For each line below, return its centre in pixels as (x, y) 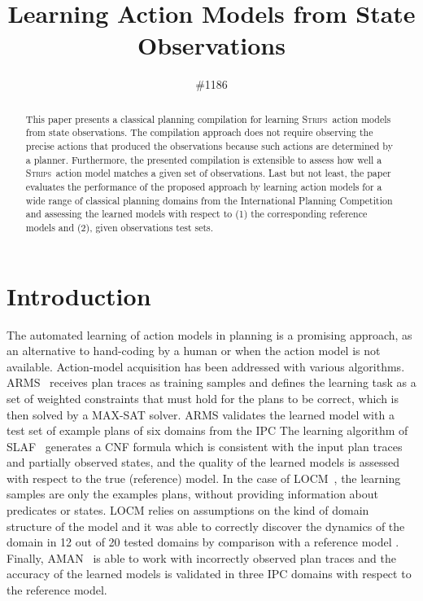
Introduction (79, 295)
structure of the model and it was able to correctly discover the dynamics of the (206, 526)
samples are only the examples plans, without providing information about (193, 494)
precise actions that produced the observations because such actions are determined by (209, 146)
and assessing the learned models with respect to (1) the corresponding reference (196, 214)
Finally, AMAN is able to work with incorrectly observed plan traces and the (201, 557)
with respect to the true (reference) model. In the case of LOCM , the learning (204, 478)
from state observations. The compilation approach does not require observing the (199, 132)
